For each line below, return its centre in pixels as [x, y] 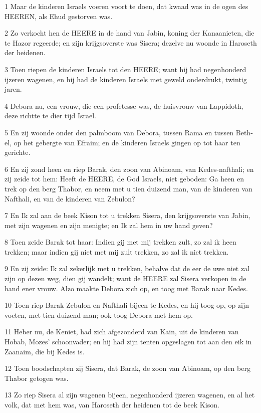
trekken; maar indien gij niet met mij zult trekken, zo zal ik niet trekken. [117, 251]
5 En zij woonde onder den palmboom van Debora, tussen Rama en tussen [119, 132]
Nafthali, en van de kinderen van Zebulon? [70, 198]
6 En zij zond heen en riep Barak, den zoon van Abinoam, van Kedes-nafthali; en [129, 169]
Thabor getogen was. [37, 378]
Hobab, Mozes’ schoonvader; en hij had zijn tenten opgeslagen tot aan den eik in [128, 342]
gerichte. [18, 152]
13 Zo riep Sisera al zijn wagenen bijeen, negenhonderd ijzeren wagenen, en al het [130, 395]
